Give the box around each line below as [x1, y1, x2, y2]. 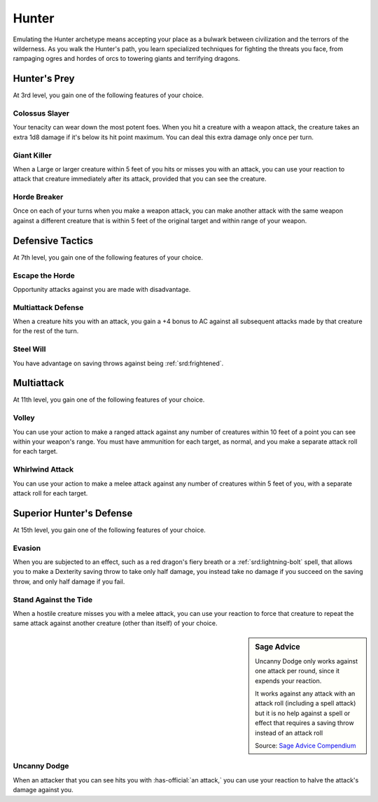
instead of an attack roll [255, 729, 323, 737]
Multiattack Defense [13, 302, 84, 312]
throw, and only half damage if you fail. [13, 577, 125, 586]
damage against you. [13, 786, 73, 794]
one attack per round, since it [255, 667, 339, 675]
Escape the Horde [13, 270, 75, 280]
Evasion [13, 543, 41, 553]
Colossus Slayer [13, 108, 70, 118]
